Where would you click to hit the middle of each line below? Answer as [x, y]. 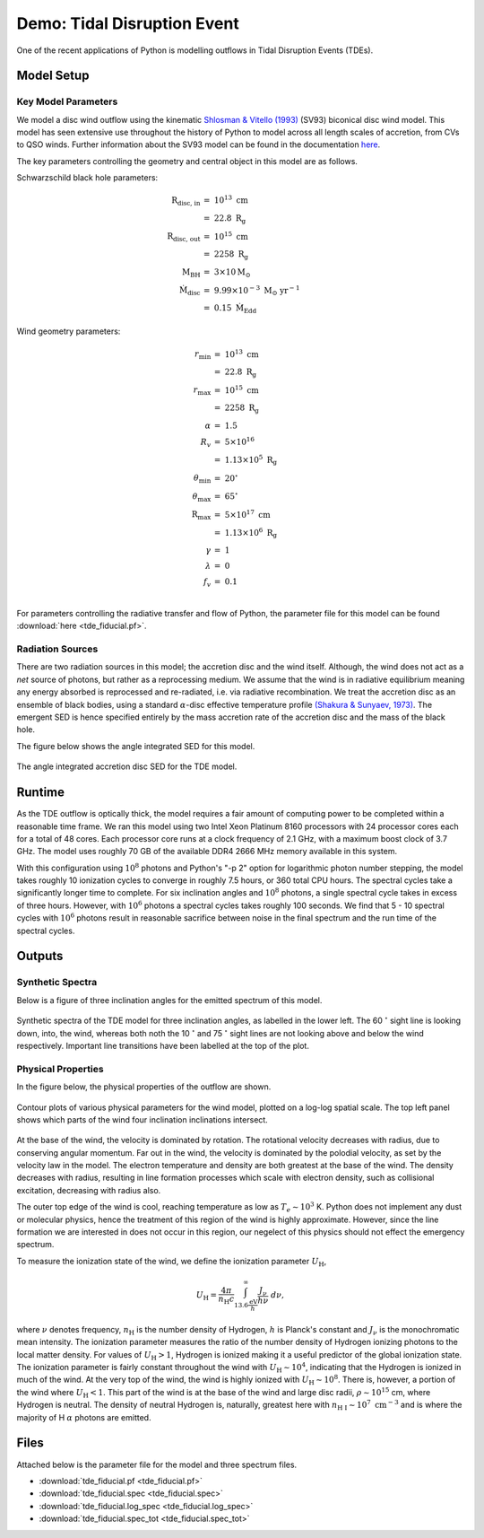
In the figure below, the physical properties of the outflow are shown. [144, 1087]
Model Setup [53, 76]
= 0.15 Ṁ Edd [230, 309]
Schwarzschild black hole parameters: [87, 178]
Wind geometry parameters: [69, 331]
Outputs [40, 956]
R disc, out [184, 238]
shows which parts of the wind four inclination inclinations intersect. [142, 1119]
